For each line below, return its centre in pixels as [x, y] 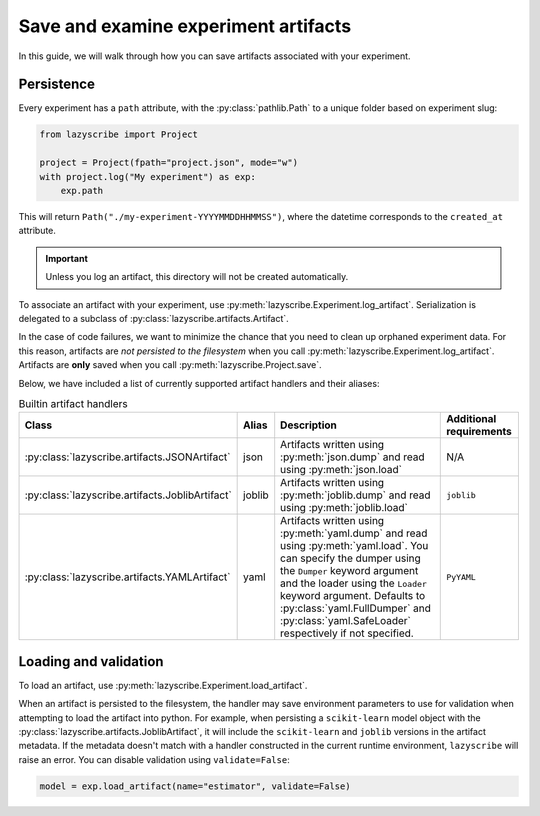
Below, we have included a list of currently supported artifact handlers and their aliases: [199, 383]
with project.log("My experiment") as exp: [148, 176]
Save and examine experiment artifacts [185, 26]
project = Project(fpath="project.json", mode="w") [169, 163]
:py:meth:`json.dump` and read [352, 457]
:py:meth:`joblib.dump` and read [355, 495]
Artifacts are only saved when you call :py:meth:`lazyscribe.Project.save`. [170, 365]
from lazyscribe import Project [119, 134]
